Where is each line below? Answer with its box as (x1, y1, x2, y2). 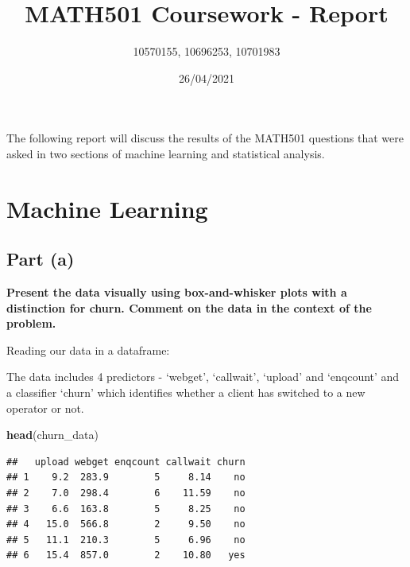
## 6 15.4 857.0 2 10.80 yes (6, 550, 246, 561)
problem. (6, 315, 56, 332)
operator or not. (6, 399, 84, 416)
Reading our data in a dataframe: (6, 341, 170, 358)
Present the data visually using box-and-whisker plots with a (6, 284, 347, 301)
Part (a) (6, 247, 75, 271)
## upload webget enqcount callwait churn (6, 456, 246, 468)
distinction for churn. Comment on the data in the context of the (6, 299, 372, 316)
